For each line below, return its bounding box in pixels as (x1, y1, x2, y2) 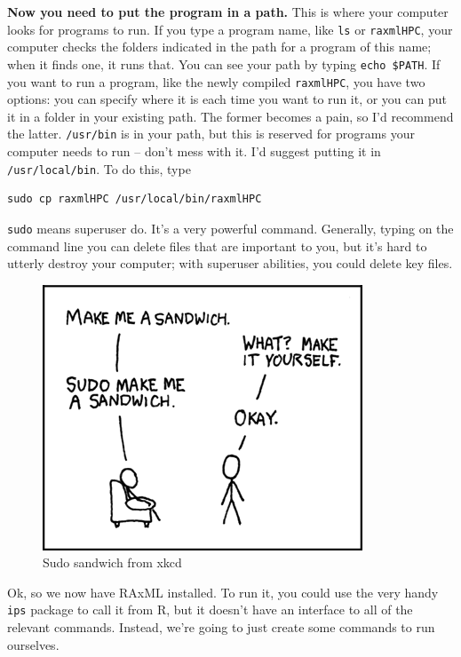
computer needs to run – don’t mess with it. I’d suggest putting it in (7, 142, 381, 160)
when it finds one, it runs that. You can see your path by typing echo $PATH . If (7, 54, 441, 73)
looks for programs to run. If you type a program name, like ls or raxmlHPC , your (7, 20, 453, 38)
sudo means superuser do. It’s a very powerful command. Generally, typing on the (7, 218, 454, 237)
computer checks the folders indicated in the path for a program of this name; (7, 37, 432, 56)
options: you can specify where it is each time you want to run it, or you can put (7, 90, 447, 108)
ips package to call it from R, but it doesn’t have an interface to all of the (7, 600, 413, 619)
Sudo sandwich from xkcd (43, 553, 182, 572)
